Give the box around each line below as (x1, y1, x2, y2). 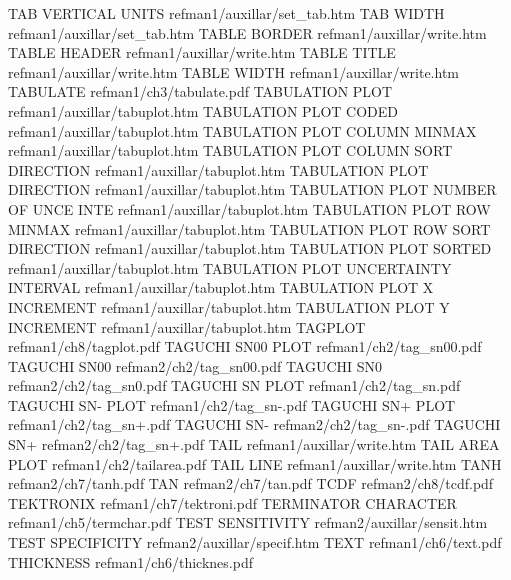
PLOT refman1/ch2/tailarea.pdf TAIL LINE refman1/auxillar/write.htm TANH (8, 453, 502, 474)
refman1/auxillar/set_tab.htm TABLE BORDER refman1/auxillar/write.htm (8, 22, 487, 43)
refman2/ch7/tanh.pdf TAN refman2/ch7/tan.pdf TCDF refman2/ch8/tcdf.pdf (8, 473, 494, 494)
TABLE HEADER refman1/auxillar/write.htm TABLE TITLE (8, 42, 396, 63)
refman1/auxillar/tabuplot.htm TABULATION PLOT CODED (8, 100, 398, 121)
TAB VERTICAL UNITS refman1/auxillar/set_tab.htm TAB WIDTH (8, 3, 445, 23)
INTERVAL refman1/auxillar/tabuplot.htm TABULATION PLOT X (8, 277, 434, 298)
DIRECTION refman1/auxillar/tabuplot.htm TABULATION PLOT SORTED (8, 238, 492, 259)
